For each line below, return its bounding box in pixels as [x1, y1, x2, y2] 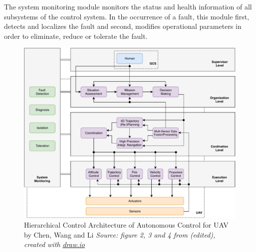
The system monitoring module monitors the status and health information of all [4, 1, 252, 11]
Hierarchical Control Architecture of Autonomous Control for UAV [24, 220, 229, 230]
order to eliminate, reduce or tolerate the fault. [4, 30, 148, 41]
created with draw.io [24, 239, 85, 250]
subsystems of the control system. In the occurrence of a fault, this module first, [4, 11, 250, 21]
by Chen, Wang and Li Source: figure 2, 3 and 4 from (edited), [24, 229, 216, 240]
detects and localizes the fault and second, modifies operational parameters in [4, 21, 242, 31]
